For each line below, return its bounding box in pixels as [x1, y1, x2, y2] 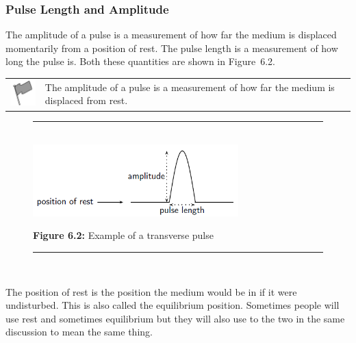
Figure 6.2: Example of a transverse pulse [33, 228, 214, 242]
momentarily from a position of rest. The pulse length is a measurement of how [5, 40, 338, 55]
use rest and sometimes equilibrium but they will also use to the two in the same [5, 311, 345, 325]
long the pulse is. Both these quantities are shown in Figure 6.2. [5, 54, 276, 68]
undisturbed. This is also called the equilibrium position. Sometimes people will [5, 298, 340, 312]
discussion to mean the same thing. [5, 325, 153, 339]
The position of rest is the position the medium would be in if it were [5, 284, 297, 298]
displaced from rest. [44, 93, 128, 107]
